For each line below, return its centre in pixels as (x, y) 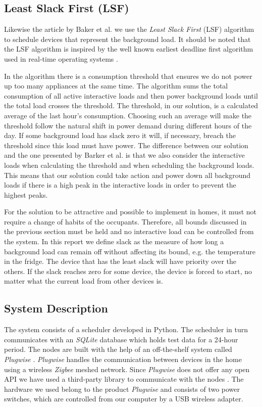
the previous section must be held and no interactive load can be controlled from (129, 231)
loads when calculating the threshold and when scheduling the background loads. (129, 165)
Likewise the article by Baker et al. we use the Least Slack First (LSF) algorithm (129, 29)
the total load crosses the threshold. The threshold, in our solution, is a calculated (131, 105)
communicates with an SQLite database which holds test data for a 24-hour (121, 339)
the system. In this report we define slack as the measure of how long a (114, 241)
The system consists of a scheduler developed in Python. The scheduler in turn (126, 329)
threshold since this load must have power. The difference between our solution (126, 145)
